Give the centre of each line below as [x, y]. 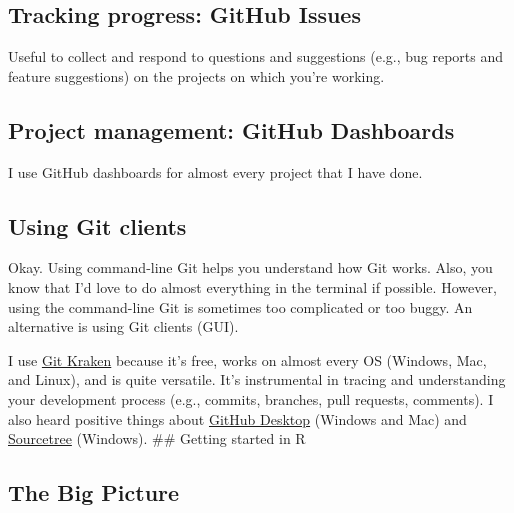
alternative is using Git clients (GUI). [123, 326]
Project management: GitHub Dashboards [231, 129]
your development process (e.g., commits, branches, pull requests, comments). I [251, 398]
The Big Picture [94, 492]
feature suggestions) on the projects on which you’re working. [196, 75]
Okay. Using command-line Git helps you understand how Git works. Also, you [250, 267]
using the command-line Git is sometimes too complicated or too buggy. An [240, 306]
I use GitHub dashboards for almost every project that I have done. [215, 171]
